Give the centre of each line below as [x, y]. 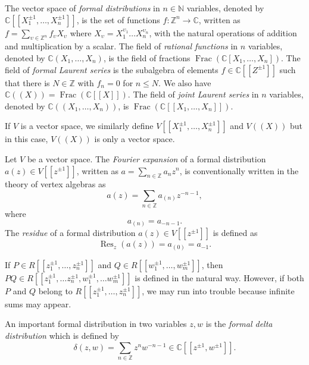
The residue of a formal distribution [70, 233]
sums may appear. [38, 303]
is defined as [235, 233]
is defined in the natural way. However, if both [219, 277]
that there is [27, 82]
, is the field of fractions [147, 57]
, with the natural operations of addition [223, 32]
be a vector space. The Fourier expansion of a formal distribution [146, 158]
